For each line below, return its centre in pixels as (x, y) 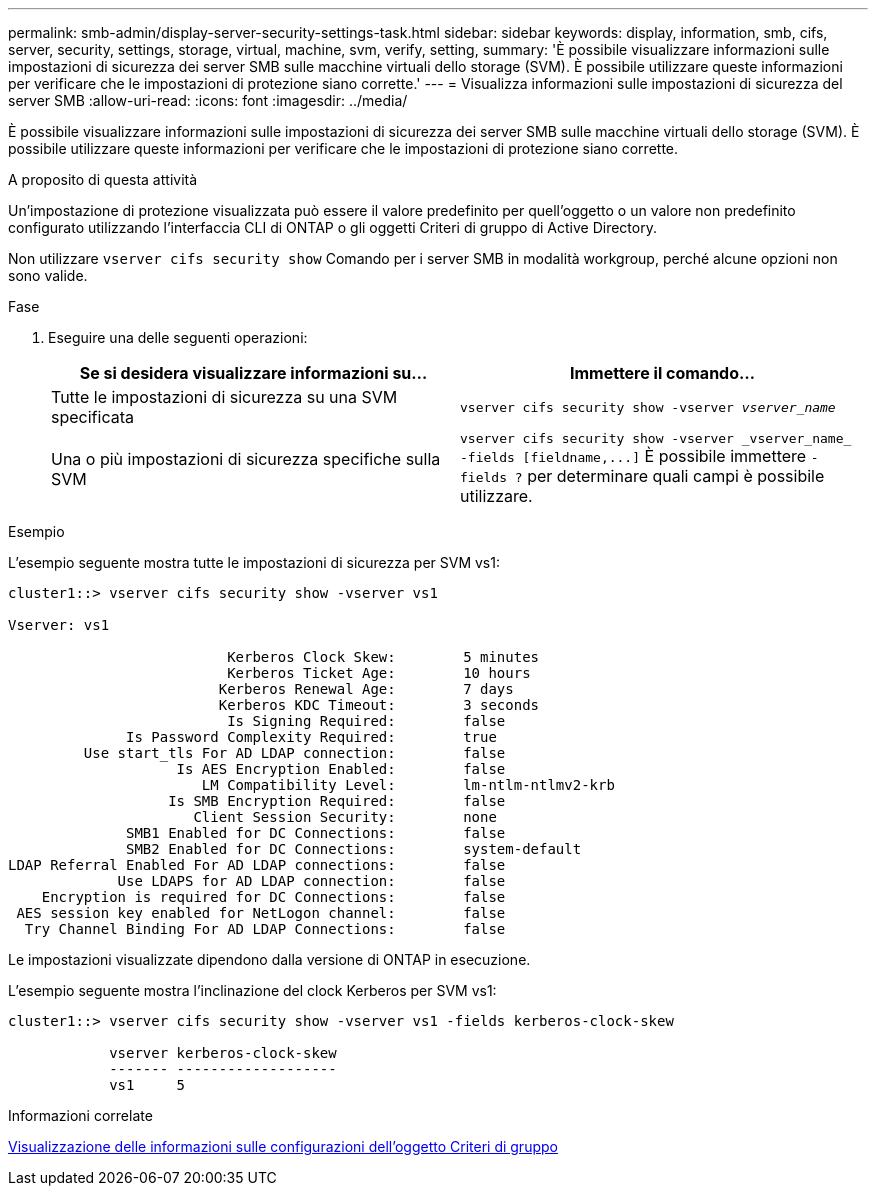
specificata (92, 417)
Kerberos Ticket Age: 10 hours (379, 673)
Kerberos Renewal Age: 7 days (366, 689)
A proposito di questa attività (103, 179)
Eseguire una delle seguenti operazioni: (178, 337)
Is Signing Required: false (366, 721)
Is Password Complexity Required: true (311, 737)
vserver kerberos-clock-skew (223, 1053)
